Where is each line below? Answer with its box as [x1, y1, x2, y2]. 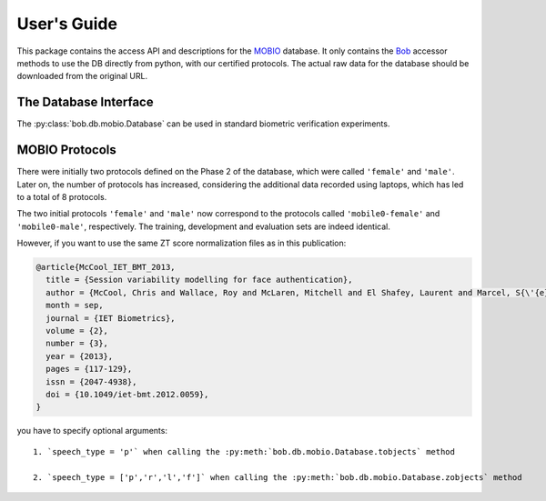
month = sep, [45, 300, 104, 311]
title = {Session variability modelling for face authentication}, [45, 275, 353, 286]
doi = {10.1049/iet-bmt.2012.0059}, [45, 389, 209, 399]
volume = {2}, [45, 326, 109, 336]
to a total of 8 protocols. [16, 191, 107, 202]
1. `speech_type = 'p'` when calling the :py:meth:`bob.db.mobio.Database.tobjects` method [33, 446, 455, 456]
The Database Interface [16, 95, 154, 110]
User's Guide [16, 14, 118, 34]
